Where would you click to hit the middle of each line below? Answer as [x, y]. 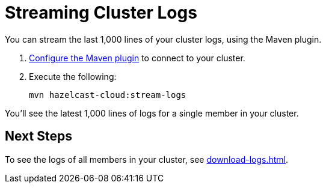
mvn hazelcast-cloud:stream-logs [108, 95]
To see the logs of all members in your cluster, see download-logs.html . [147, 159]
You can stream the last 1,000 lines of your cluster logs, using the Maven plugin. [163, 39]
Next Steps [38, 136]
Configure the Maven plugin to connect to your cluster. [137, 58]
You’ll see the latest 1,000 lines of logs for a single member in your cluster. [152, 113]
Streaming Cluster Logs [101, 13]
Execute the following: [73, 76]
